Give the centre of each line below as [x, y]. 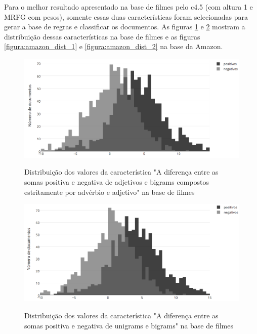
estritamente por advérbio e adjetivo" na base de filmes [110, 192]
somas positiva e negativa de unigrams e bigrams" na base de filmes [129, 325]
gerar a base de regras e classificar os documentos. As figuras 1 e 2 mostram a [125, 27]
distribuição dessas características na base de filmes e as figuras [102, 36]
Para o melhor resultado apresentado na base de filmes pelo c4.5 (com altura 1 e [128, 7]
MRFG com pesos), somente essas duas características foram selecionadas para [126, 16]
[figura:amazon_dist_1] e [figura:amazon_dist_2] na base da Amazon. [114, 46]
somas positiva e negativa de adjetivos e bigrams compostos [117, 182]
